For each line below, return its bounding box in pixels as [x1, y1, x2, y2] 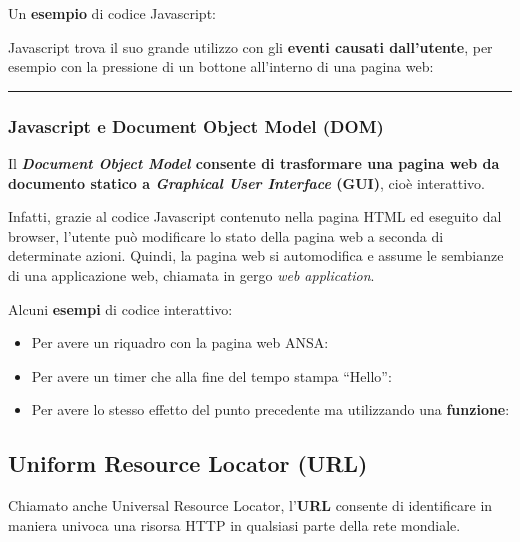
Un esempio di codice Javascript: [8, 3, 216, 23]
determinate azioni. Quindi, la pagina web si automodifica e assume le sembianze [8, 245, 504, 266]
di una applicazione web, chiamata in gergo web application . [8, 264, 375, 285]
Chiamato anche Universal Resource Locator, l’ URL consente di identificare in [8, 495, 493, 516]
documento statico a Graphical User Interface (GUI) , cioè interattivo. [8, 172, 486, 193]
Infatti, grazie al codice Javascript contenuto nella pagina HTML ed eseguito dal [8, 206, 502, 227]
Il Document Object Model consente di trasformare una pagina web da [8, 153, 500, 173]
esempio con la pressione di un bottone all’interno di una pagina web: [8, 56, 434, 77]
